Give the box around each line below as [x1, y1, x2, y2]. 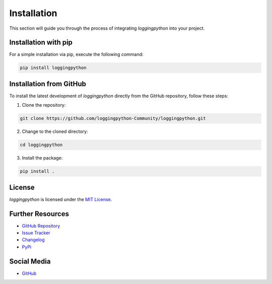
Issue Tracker [22, 230, 50, 236]
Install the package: [22, 155, 63, 161]
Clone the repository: [22, 102, 66, 108]
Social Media [9, 257, 51, 265]
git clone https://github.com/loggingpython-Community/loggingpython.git [20, 116, 206, 121]
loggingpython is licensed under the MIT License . [9, 196, 112, 202]
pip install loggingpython [20, 65, 87, 70]
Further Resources [9, 209, 69, 218]
